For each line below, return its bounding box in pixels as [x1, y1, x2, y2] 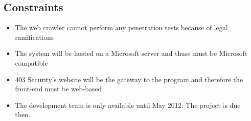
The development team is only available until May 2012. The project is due [15, 100, 241, 110]
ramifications [15, 32, 54, 42]
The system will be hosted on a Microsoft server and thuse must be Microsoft [15, 48, 248, 58]
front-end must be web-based [15, 84, 102, 94]
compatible [15, 57, 48, 68]
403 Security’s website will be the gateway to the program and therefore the [15, 74, 243, 84]
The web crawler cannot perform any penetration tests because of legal [15, 22, 228, 33]
